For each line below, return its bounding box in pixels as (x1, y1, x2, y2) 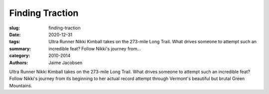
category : (9, 53, 30, 59)
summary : (9, 45, 31, 52)
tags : (9, 39, 20, 45)
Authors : (9, 60, 28, 66)
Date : (9, 31, 21, 37)
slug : (9, 25, 20, 31)
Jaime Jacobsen (48, 60, 83, 66)
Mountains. (9, 83, 32, 89)
